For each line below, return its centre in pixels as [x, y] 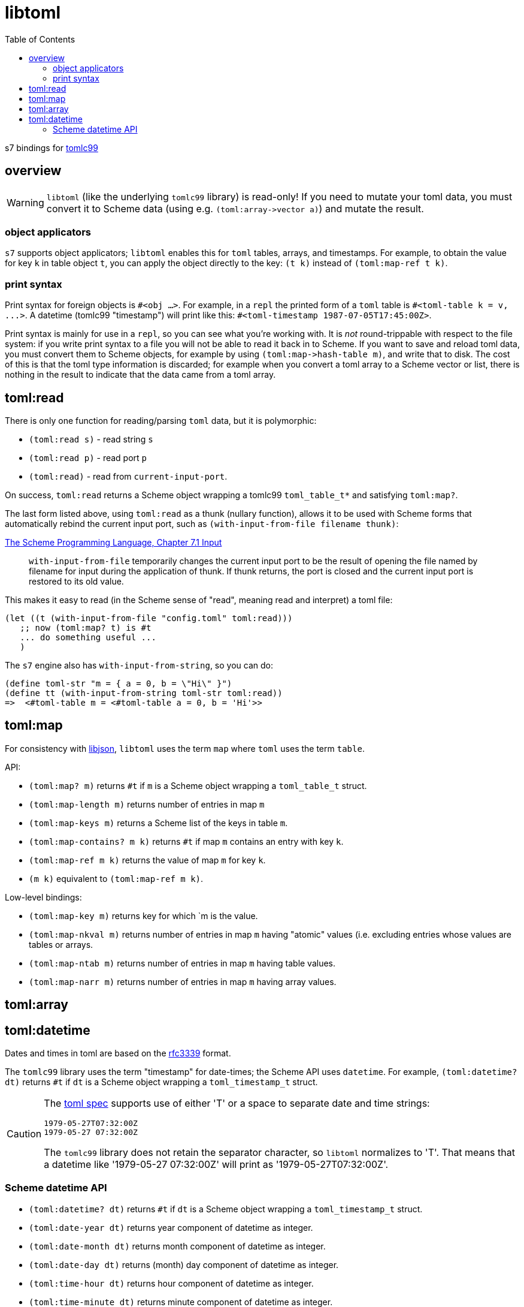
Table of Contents [40, 39]
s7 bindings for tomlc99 [52, 147]
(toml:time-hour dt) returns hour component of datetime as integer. [171, 1283]
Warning [25, 202]
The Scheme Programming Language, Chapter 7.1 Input [113, 542]
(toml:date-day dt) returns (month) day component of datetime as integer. [184, 1264]
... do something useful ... [88, 637]
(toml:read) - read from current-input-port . [128, 476]
